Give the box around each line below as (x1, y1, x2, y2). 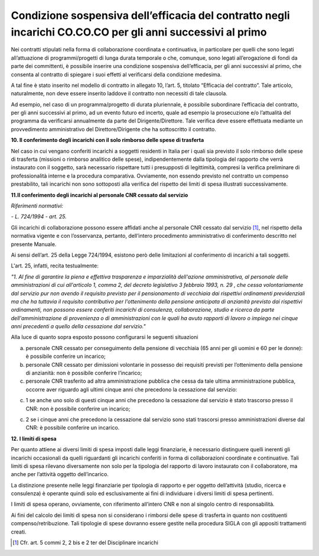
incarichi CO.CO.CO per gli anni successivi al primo (11, 25, 267, 38)
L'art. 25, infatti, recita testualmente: (11, 262, 99, 269)
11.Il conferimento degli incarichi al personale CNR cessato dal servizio (11, 191, 188, 198)
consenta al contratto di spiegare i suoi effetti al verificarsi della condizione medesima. (11, 71, 222, 78)
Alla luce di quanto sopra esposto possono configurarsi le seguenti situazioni (11, 334, 198, 341)
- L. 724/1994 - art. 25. (11, 213, 67, 220)
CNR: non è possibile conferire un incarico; (25, 405, 131, 412)
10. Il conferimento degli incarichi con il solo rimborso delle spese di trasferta (11, 137, 204, 144)
